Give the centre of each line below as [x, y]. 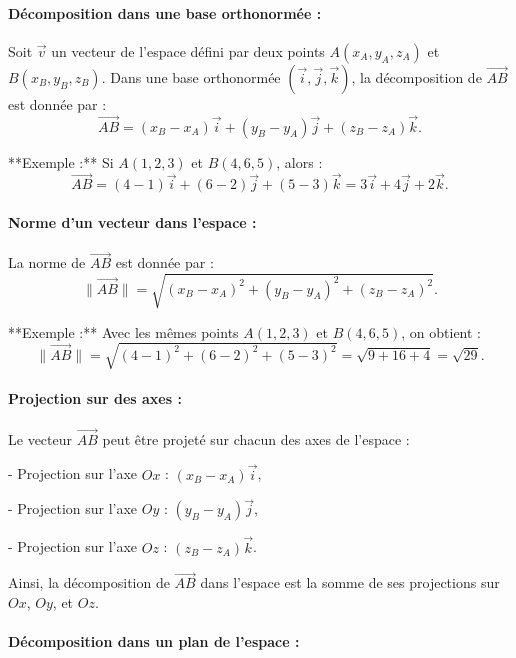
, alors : [299, 161]
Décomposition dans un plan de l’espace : [154, 641]
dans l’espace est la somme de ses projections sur [350, 582]
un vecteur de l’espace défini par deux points [188, 50]
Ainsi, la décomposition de [89, 582]
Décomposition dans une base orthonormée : [165, 12]
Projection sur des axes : [95, 398]
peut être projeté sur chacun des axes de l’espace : [256, 438]
